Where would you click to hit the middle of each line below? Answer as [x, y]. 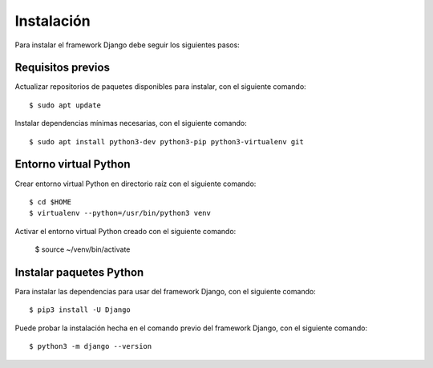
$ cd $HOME [51, 202]
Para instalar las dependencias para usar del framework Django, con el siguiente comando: [165, 291]
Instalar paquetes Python [79, 272]
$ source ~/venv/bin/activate [83, 249]
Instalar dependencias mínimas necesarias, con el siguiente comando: [131, 123]
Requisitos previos [62, 68]
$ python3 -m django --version [91, 346]
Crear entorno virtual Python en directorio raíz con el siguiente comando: [136, 184]
